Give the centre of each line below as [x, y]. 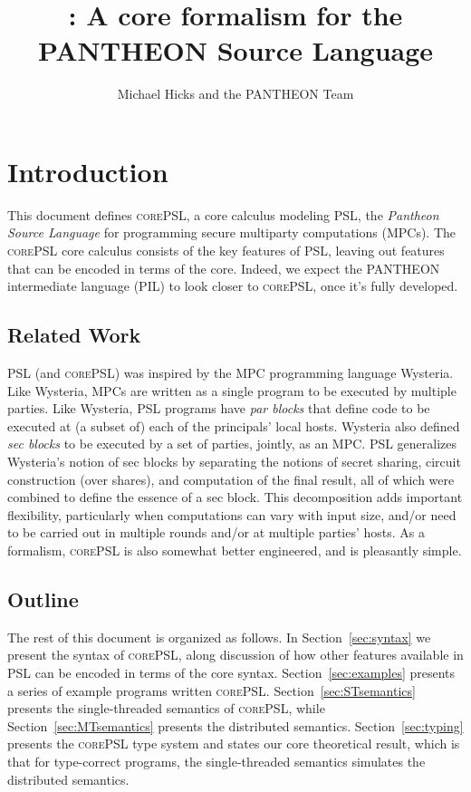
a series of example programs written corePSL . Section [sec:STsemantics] [211, 690]
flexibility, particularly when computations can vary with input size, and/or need [232, 514]
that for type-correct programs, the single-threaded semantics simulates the [216, 761]
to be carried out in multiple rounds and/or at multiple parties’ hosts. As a [216, 532]
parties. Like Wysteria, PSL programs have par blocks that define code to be [219, 408]
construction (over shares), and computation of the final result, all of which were [231, 479]
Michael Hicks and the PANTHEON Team [235, 94]
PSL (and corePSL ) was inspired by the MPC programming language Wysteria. [231, 373]
